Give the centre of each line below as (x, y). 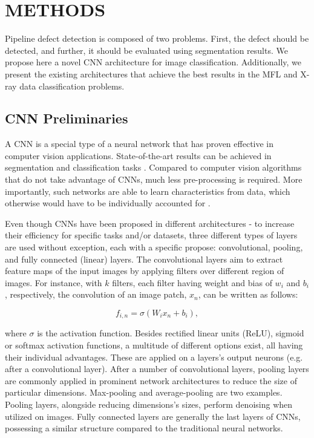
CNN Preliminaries (67, 118)
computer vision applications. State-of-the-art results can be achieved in (138, 155)
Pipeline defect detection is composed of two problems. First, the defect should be (157, 38)
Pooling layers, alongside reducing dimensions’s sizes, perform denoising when (149, 404)
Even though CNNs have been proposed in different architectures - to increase (150, 223)
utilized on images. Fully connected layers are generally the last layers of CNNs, (153, 416)
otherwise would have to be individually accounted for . (108, 203)
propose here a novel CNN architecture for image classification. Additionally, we (153, 62)
